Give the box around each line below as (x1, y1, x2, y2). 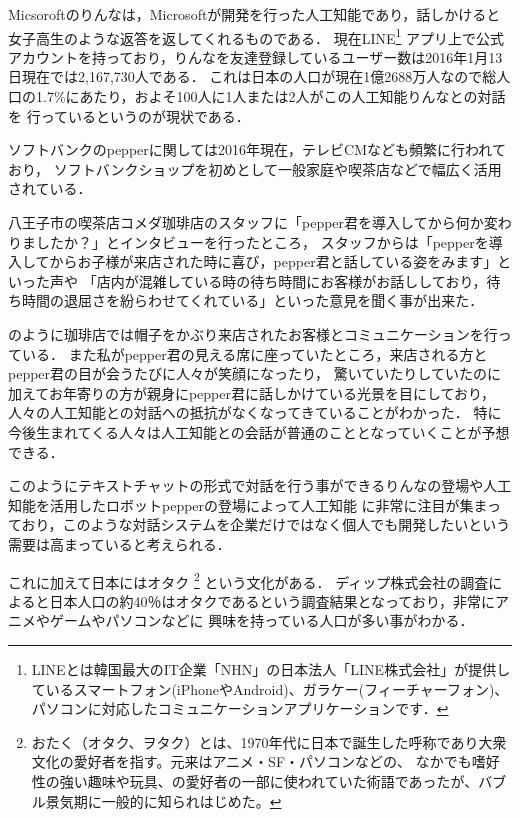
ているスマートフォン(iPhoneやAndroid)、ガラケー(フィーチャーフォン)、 (31, 678, 509, 699)
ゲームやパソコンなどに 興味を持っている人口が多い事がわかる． (49, 610, 474, 631)
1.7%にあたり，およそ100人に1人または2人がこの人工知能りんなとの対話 (35, 86, 506, 107)
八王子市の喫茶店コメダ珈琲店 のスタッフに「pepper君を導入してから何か (8, 212, 484, 232)
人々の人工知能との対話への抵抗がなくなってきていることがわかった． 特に (8, 402, 502, 423)
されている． (8, 178, 92, 199)
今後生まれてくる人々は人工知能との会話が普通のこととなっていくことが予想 (8, 421, 510, 442)
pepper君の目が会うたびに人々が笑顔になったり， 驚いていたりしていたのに (8, 363, 501, 384)
